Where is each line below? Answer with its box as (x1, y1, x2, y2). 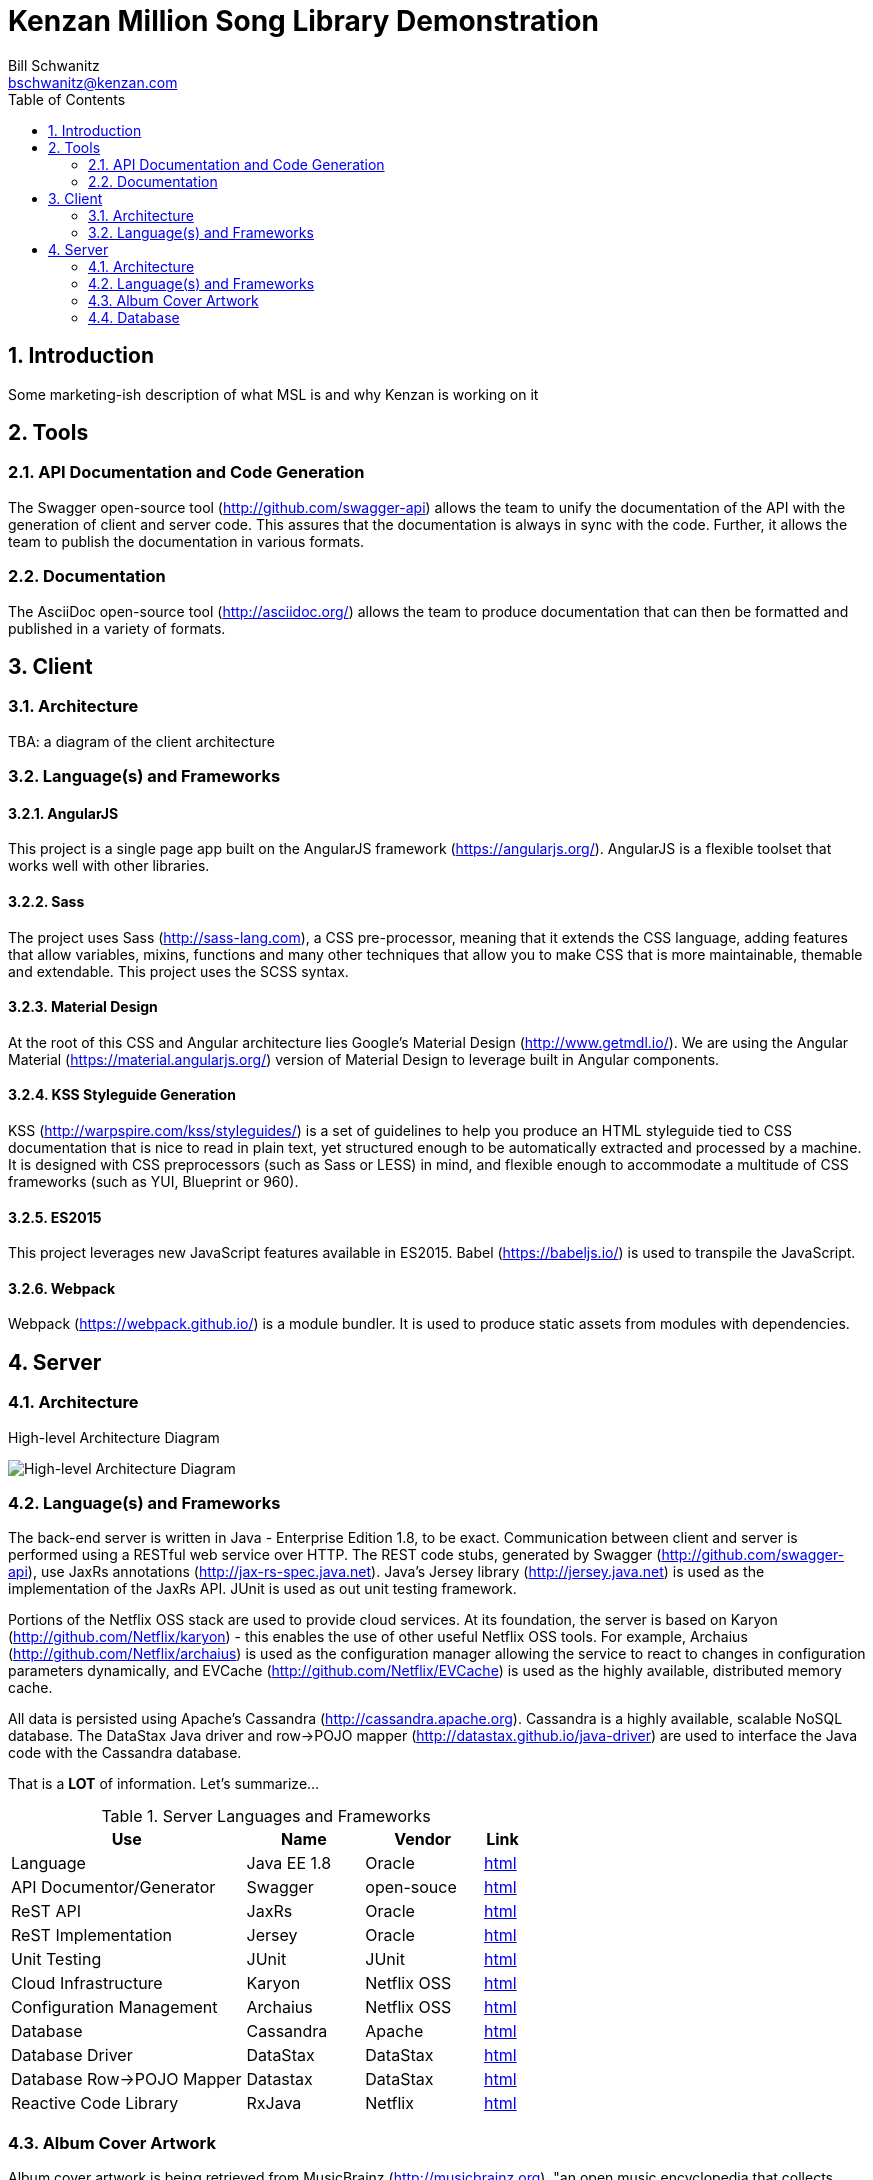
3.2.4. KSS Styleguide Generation (8, 1086, 236, 1104)
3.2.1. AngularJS (8, 804, 119, 822)
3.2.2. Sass (8, 892, 85, 910)
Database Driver (11, 2045, 133, 2066)
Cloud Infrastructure (11, 1973, 163, 1994)
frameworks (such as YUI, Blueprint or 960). (8, 1173, 299, 1191)
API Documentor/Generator (11, 1877, 216, 1898)
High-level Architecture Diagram (8, 1428, 220, 1446)
